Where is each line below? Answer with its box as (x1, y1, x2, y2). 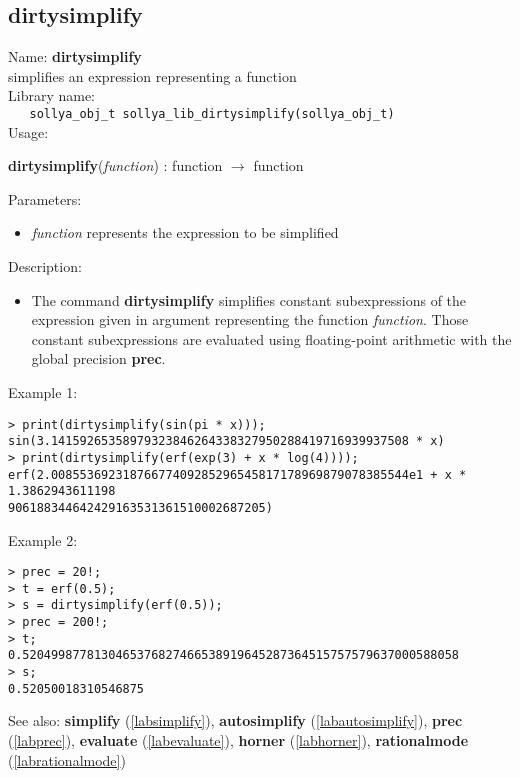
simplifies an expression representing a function (8, 65, 297, 86)
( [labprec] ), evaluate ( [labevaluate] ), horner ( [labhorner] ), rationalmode (8, 729, 469, 750)
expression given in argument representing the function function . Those (31, 309, 469, 330)
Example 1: (8, 381, 78, 402)
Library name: (8, 85, 96, 106)
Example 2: (8, 529, 78, 550)
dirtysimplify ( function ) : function (8, 155, 223, 176)
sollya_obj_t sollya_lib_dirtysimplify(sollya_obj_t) (29, 106, 395, 121)
